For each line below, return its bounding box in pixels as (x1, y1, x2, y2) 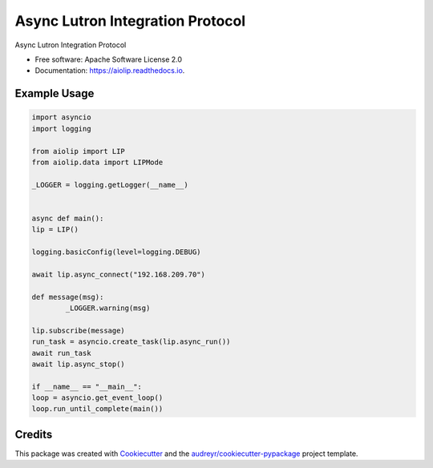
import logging (31, 124, 91, 133)
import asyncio (31, 113, 91, 122)
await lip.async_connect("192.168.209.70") (31, 269, 206, 279)
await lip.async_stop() (31, 359, 126, 369)
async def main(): (31, 213, 104, 223)
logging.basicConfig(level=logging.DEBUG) (31, 248, 201, 256)
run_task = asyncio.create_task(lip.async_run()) (31, 337, 231, 346)
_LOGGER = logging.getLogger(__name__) (31, 180, 188, 189)
